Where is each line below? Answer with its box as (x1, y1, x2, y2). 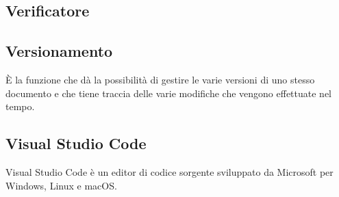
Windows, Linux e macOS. (5, 178, 117, 192)
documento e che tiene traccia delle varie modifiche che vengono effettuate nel (5, 86, 331, 100)
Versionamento (5, 40, 113, 62)
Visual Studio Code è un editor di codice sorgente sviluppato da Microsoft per (5, 164, 334, 179)
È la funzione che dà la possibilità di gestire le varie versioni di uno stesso (5, 72, 315, 86)
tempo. (5, 99, 35, 114)
